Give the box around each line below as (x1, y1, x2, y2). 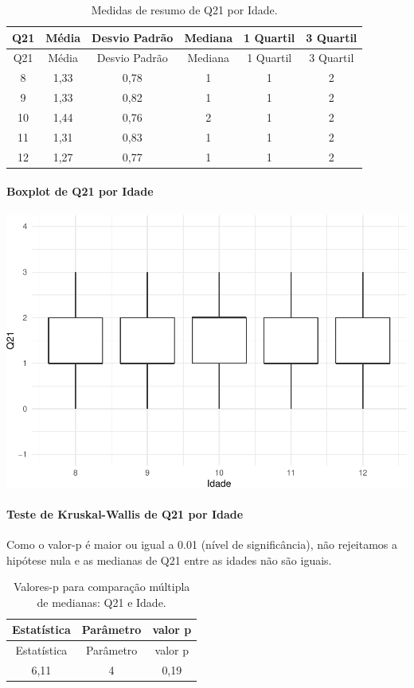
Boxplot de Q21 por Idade (6, 183, 154, 200)
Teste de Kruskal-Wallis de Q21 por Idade (6, 505, 244, 522)
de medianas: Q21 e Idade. (37, 593, 166, 610)
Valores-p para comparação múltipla (13, 578, 190, 595)
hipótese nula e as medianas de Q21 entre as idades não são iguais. (6, 551, 332, 568)
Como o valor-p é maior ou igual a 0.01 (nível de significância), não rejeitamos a (6, 535, 398, 552)
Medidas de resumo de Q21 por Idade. (91, 2, 278, 17)
